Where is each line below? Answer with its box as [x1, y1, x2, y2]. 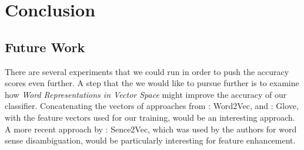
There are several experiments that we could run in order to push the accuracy [5, 65, 289, 77]
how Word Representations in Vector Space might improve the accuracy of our [5, 88, 287, 100]
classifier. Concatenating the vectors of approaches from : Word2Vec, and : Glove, [5, 100, 299, 112]
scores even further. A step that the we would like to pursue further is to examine [5, 77, 299, 89]
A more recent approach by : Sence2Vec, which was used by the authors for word [5, 122, 297, 135]
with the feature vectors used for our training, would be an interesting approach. [5, 111, 295, 123]
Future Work [5, 37, 85, 56]
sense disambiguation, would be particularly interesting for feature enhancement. [5, 134, 296, 146]
